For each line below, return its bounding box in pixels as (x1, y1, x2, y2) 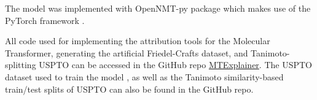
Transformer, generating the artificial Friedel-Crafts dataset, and (5, 46, 248, 59)
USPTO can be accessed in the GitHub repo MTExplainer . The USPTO (39, 58, 312, 71)
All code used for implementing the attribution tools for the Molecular (5, 34, 270, 47)
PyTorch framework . (5, 13, 85, 26)
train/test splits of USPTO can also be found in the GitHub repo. (5, 82, 254, 95)
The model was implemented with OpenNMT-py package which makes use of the (5, 2, 311, 14)
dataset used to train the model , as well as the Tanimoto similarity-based (5, 70, 284, 83)
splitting (5, 58, 36, 71)
